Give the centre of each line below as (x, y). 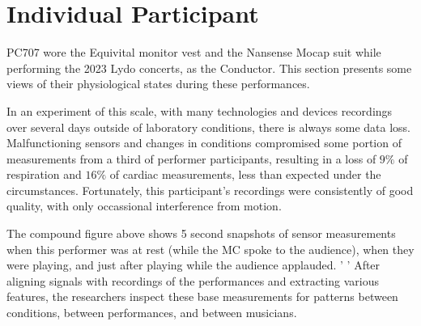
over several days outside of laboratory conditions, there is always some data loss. (209, 127)
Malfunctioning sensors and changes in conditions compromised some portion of (204, 143)
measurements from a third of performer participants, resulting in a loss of (191, 158)
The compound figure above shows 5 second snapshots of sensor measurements (201, 233)
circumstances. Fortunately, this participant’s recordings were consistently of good (210, 190)
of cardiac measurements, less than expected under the (245, 174)
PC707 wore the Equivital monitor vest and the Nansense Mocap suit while (194, 52)
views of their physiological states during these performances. (158, 84)
